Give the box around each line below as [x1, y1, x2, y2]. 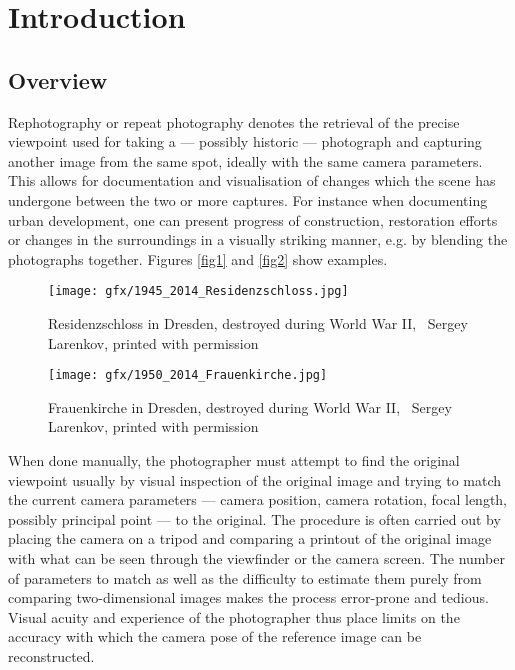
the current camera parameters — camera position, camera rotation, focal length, [8, 489, 507, 510]
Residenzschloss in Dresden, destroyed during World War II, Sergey [48, 312, 468, 333]
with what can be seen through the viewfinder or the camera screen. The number [8, 547, 505, 568]
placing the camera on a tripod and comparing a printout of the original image [8, 528, 492, 549]
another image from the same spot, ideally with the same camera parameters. [8, 150, 483, 171]
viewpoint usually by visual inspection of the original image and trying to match [8, 469, 502, 490]
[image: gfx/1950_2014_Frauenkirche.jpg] [48, 368, 328, 383]
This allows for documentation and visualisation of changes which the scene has [8, 170, 496, 191]
